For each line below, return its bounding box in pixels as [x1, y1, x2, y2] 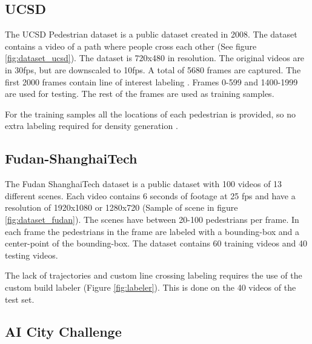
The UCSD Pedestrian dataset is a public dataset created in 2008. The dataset [5, 28, 297, 41]
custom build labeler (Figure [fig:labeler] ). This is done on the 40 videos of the [5, 280, 296, 293]
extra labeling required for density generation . [5, 119, 178, 132]
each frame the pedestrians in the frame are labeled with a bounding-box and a [5, 225, 300, 237]
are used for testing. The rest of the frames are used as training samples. [5, 87, 274, 100]
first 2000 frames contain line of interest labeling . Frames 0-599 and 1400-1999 [5, 75, 298, 88]
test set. [5, 293, 35, 305]
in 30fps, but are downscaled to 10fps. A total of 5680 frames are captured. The [5, 63, 301, 76]
